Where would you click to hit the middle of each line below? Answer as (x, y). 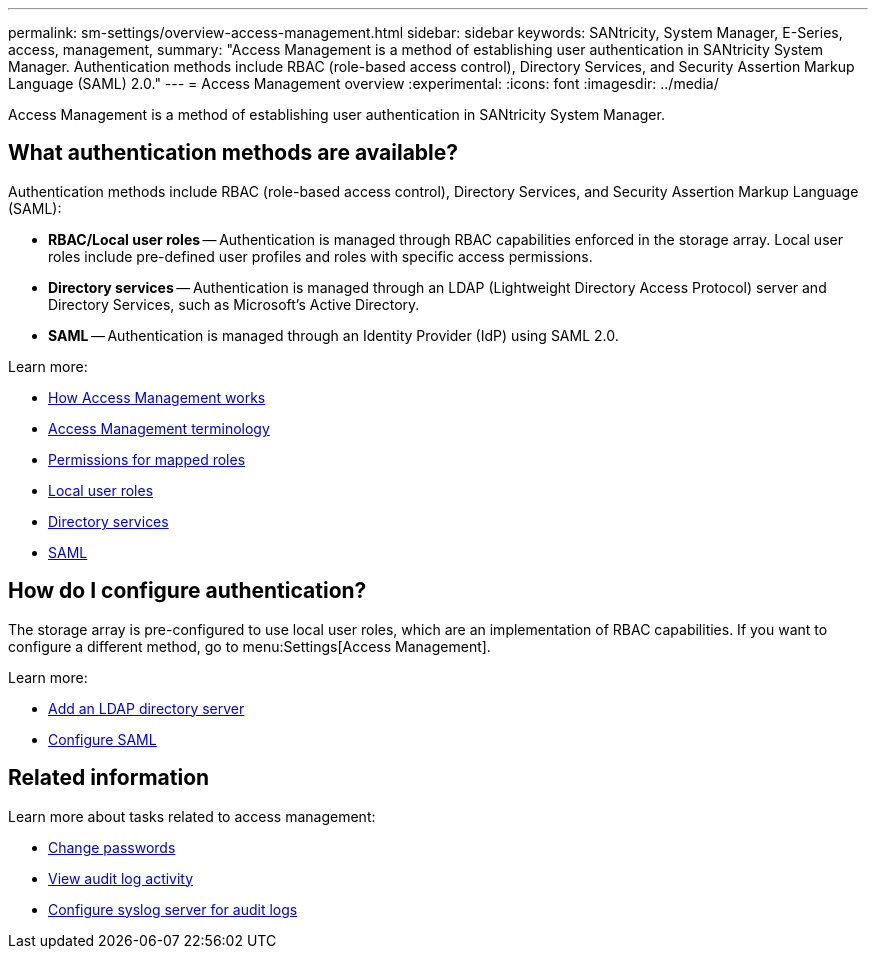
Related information (109, 778)
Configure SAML (102, 739)
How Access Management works (157, 397)
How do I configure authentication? (187, 591)
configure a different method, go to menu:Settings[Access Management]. (249, 646)
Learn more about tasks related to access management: (192, 816)
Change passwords (112, 847)
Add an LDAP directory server (146, 708)
